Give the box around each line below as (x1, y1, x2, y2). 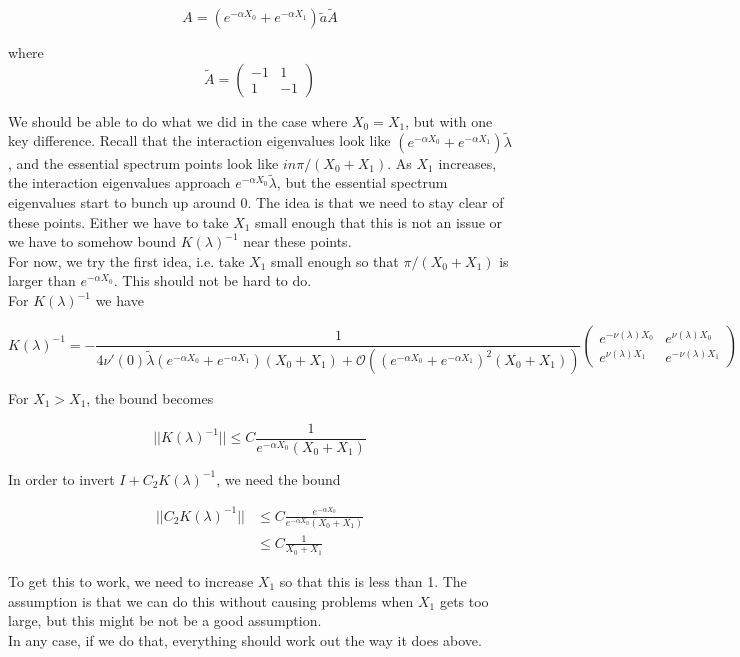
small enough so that (271, 250, 399, 271)
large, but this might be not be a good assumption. (8, 610, 322, 631)
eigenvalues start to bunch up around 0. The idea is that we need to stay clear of (8, 192, 504, 213)
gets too (439, 590, 489, 611)
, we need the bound (216, 468, 341, 489)
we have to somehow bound (8, 231, 177, 252)
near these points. (243, 231, 352, 252)
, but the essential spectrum (276, 172, 448, 193)
